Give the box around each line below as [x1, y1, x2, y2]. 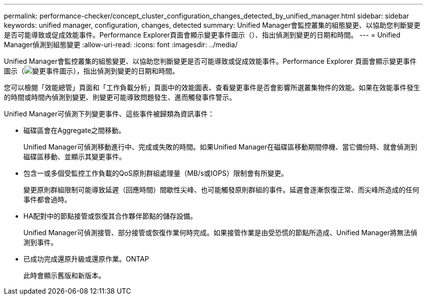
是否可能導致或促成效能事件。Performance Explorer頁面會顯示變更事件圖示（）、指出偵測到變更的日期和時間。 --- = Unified [4, 31, 401, 39]
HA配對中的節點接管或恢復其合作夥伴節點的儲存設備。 [23, 212, 197, 220]
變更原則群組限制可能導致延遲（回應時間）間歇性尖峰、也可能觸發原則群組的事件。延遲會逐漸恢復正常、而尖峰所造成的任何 [23, 186, 419, 194]
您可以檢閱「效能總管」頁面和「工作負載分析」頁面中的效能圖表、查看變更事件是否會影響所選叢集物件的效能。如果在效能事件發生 [4, 83, 420, 92]
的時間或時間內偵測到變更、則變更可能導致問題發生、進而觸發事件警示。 [4, 93, 236, 101]
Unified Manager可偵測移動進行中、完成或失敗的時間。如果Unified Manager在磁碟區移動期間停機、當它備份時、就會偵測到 [23, 143, 417, 151]
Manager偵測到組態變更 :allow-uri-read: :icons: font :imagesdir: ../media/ [4, 40, 238, 49]
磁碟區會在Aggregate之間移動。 [23, 126, 126, 134]
